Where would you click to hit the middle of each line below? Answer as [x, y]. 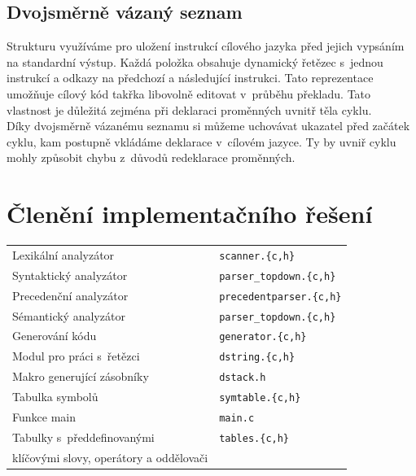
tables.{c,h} [254, 438]
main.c [237, 419]
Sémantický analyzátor [69, 315]
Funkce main [44, 417]
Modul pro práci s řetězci [76, 356]
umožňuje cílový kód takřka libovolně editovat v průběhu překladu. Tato [189, 93]
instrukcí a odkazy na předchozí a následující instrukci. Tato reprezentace [190, 78]
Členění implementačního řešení [190, 214]
